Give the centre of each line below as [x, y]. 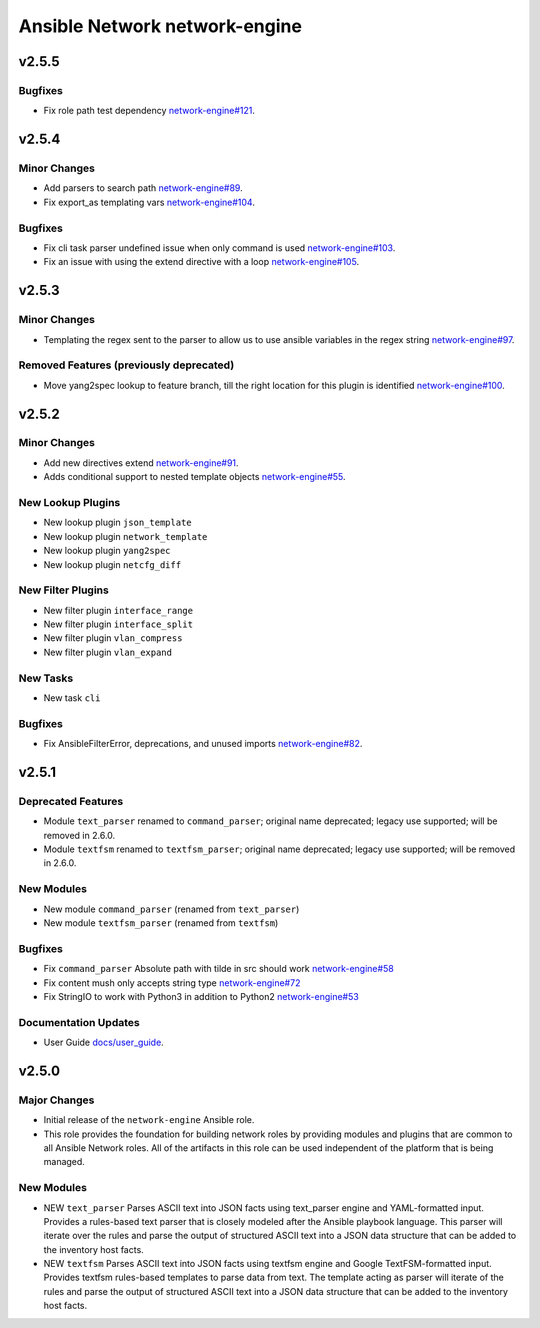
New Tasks [46, 678]
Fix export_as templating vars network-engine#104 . [149, 202]
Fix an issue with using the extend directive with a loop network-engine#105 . [201, 262]
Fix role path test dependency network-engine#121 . [149, 111]
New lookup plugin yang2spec [107, 551]
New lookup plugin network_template [125, 536]
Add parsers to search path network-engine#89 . [143, 188]
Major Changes [56, 1100]
